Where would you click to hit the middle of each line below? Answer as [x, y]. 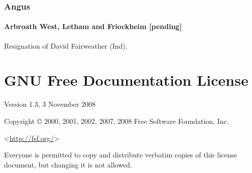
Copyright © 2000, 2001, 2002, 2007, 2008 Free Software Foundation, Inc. [116, 121]
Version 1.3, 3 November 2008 [50, 104]
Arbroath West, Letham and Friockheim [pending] [93, 26]
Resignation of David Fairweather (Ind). [66, 45]
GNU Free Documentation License [126, 80]
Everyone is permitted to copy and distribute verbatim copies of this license [121, 155]
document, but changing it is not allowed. [68, 164]
